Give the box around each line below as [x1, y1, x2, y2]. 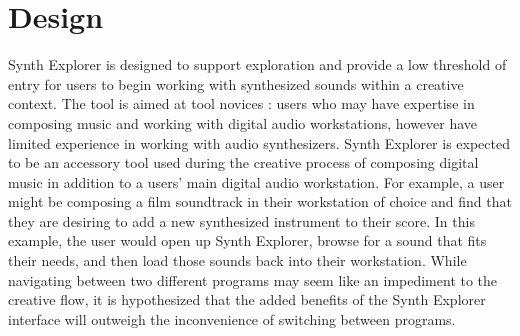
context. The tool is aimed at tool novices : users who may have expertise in [8, 93, 475, 114]
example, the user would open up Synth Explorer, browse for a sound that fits [8, 230, 487, 251]
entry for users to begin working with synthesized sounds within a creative [8, 73, 464, 94]
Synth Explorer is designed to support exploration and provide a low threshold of [8, 54, 507, 75]
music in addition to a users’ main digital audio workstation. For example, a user [8, 171, 505, 192]
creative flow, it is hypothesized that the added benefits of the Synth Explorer [8, 289, 486, 310]
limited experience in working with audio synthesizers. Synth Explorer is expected [8, 132, 510, 153]
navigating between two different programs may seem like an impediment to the [8, 269, 498, 290]
